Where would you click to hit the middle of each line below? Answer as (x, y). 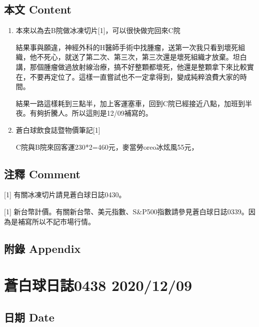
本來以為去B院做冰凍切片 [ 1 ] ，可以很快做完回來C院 (98, 30)
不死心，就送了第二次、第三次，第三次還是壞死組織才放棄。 (135, 57)
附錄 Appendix (42, 248)
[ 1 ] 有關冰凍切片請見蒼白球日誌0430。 (65, 195)
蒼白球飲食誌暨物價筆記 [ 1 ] (58, 129)
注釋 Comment (42, 174)
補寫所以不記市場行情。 (56, 221)
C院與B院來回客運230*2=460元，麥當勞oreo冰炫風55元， (107, 146)
